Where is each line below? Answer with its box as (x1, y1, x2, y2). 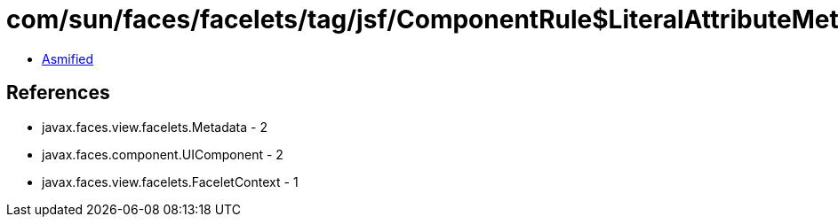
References (6, 81, 110, 104)
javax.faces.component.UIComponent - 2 (42, 146, 283, 162)
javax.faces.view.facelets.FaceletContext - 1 (42, 174, 299, 189)
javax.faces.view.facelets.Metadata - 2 (42, 119, 267, 135)
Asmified (42, 50, 94, 66)
